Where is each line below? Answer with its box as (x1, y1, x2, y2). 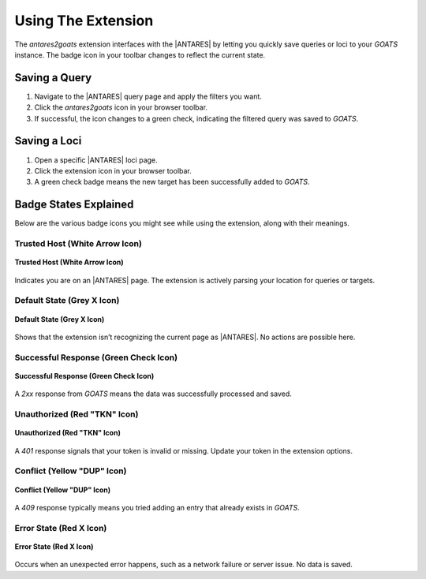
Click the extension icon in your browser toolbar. (34, 166, 192, 175)
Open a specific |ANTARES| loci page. (34, 155, 158, 165)
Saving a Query (14, 71, 92, 84)
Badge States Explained (14, 198, 134, 211)
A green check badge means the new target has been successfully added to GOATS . (34, 177, 310, 187)
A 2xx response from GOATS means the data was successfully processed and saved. (14, 389, 292, 398)
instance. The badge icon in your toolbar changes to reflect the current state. (14, 50, 266, 59)
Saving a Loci (14, 134, 82, 148)
